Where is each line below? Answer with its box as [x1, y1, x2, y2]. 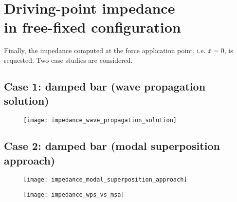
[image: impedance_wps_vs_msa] [23, 191, 125, 198]
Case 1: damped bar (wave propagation [4, 78, 206, 93]
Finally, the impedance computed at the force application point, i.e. [4, 45, 206, 55]
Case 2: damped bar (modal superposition [4, 138, 220, 153]
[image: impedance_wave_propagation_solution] [23, 117, 177, 124]
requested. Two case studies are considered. [4, 55, 133, 65]
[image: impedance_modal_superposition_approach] [23, 176, 187, 184]
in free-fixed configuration [4, 17, 181, 37]
